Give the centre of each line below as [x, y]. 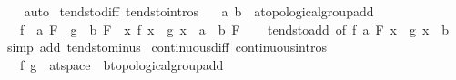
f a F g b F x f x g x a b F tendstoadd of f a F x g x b [234, 29]
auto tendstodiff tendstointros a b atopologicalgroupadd [199, 11]
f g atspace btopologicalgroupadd [122, 64]
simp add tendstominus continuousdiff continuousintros [167, 47]
